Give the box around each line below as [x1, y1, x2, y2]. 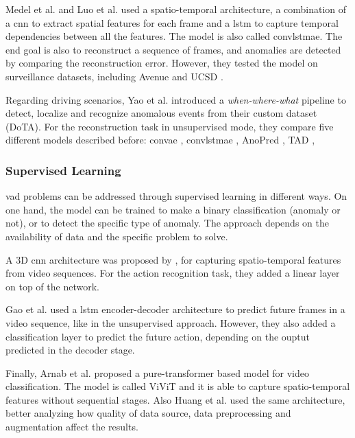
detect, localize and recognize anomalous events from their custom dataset [5, 106, 317, 120]
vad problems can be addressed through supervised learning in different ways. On [5, 189, 347, 203]
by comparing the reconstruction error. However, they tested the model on [5, 56, 318, 70]
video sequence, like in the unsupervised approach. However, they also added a [5, 315, 336, 330]
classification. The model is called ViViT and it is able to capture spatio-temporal [5, 379, 350, 393]
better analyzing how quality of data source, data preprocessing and [5, 406, 291, 420]
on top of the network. [5, 279, 99, 293]
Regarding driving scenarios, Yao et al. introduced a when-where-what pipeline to [5, 92, 346, 106]
